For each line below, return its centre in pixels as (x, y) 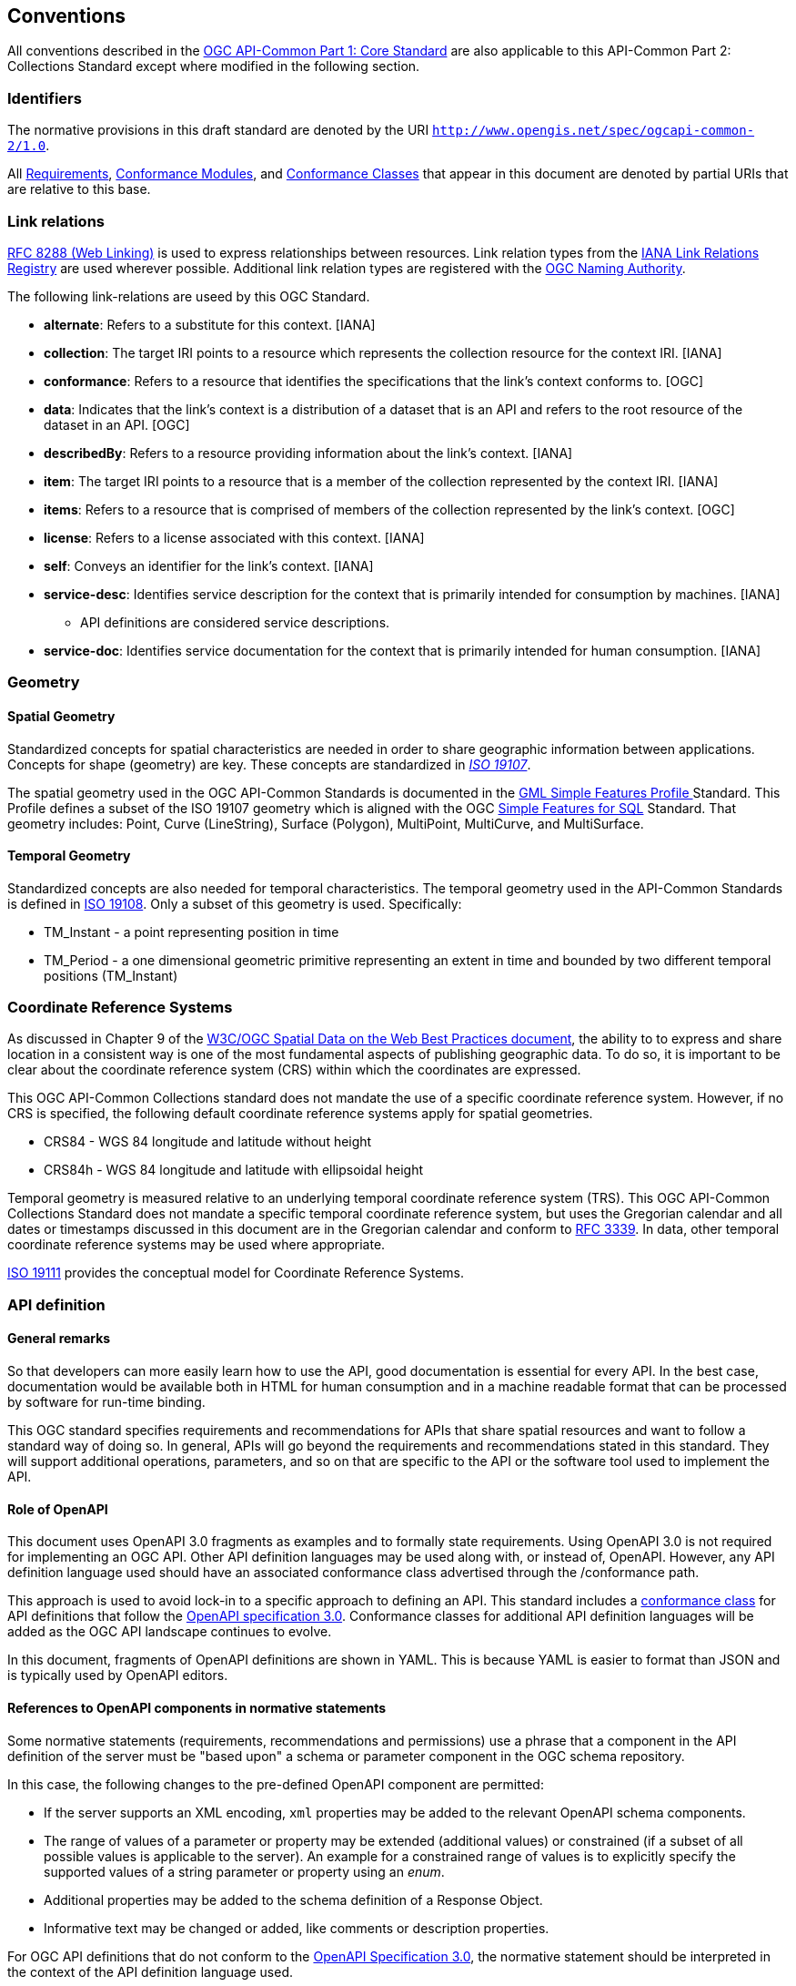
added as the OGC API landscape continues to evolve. (170, 1632)
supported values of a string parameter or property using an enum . (244, 1871)
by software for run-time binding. (106, 1402)
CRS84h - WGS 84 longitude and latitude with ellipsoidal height (234, 1170)
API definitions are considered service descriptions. (235, 622)
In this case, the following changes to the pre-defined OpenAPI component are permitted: (276, 1784)
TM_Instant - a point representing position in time (191, 932)
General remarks (59, 1339)
